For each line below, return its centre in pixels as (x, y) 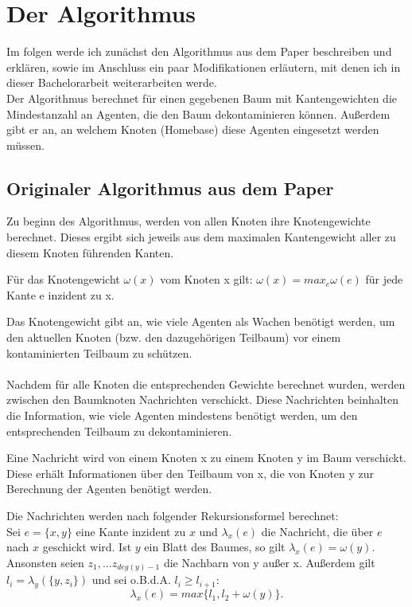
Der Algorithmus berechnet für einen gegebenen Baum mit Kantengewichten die (202, 98)
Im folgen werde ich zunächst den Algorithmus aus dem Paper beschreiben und (199, 51)
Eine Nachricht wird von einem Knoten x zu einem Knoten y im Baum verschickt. (206, 458)
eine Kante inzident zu (131, 531)
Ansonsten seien (45, 562)
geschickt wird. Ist (87, 547)
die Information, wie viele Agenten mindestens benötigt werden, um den (182, 415)
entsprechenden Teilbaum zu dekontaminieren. (119, 431)
